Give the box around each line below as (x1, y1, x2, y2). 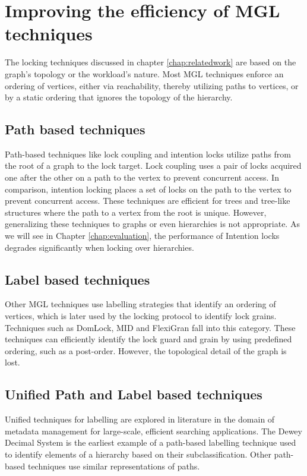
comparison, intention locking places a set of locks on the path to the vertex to (5, 182, 292, 195)
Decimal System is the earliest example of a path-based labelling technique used (5, 436, 296, 449)
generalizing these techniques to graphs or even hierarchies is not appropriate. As (5, 217, 300, 230)
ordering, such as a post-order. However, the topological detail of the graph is (5, 344, 287, 357)
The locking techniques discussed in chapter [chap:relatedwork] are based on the (5, 56, 296, 68)
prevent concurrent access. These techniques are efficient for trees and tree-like (5, 194, 290, 207)
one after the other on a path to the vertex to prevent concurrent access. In (5, 171, 279, 184)
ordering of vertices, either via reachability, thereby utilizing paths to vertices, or (5, 79, 299, 92)
